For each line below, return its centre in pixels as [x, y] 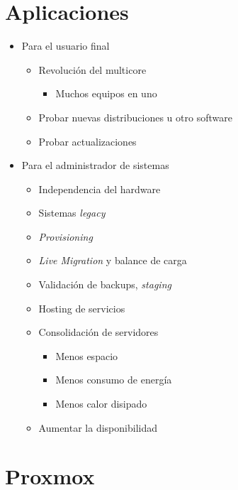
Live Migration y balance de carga [113, 260]
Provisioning [66, 236]
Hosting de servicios [82, 308]
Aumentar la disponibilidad [98, 427]
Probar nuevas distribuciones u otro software [135, 117]
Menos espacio [87, 355]
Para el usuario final [66, 46]
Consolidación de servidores [98, 332]
